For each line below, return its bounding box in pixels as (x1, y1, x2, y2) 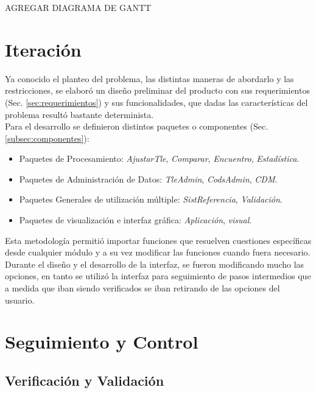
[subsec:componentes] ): (5, 131, 90, 144)
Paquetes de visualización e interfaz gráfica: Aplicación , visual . (19, 214, 252, 226)
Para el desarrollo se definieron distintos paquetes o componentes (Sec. (5, 120, 269, 133)
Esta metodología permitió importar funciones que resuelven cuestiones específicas (5, 234, 312, 246)
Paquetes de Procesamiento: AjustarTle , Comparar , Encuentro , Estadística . (19, 152, 300, 165)
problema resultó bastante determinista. (5, 108, 154, 120)
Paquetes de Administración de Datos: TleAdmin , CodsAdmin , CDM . (19, 172, 278, 185)
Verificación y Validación (5, 370, 164, 389)
